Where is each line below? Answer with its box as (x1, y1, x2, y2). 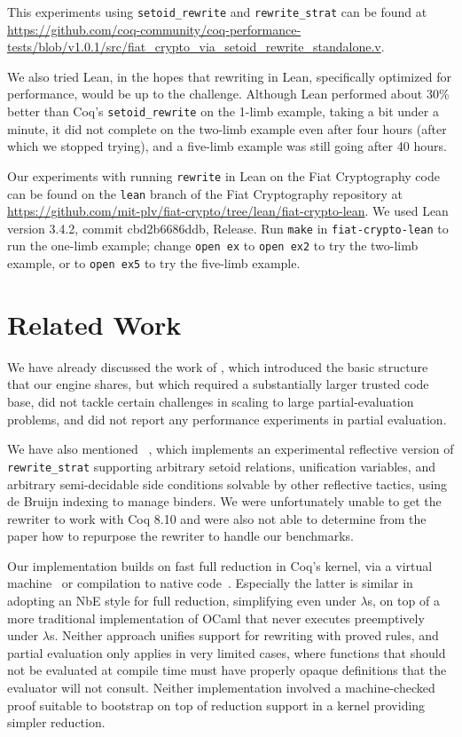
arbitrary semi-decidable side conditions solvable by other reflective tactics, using (7, 474, 448, 493)
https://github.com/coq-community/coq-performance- (7, 20, 301, 38)
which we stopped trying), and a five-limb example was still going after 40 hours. (7, 137, 447, 155)
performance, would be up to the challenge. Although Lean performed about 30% (7, 84, 450, 103)
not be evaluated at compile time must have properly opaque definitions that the (7, 661, 447, 679)
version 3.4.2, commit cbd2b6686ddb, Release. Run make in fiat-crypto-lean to (7, 218, 449, 237)
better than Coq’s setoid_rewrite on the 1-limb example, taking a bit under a (7, 102, 439, 121)
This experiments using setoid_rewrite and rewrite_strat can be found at (7, 3, 427, 20)
